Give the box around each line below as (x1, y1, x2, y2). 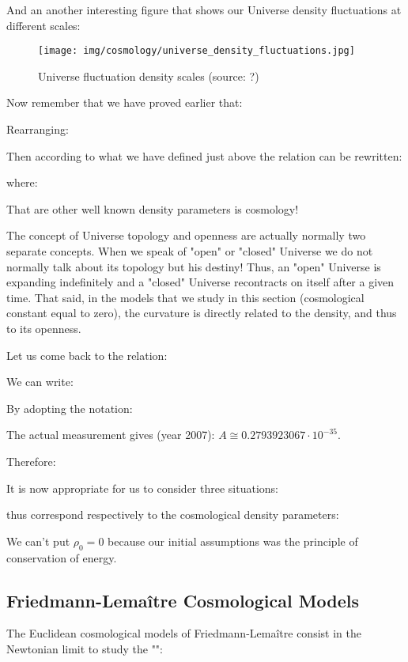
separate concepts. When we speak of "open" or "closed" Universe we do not (6, 243, 373, 259)
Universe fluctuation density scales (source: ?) (38, 67, 259, 84)
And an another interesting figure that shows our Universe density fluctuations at (6, 2, 402, 17)
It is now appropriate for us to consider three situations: (6, 479, 278, 496)
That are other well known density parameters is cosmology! (6, 200, 299, 217)
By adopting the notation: (6, 399, 133, 416)
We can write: (6, 373, 74, 390)
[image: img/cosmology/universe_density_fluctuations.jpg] (38, 45, 355, 57)
